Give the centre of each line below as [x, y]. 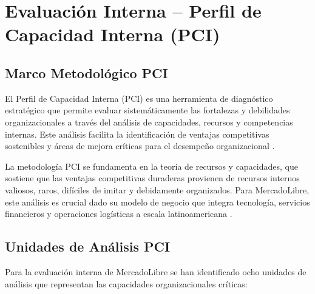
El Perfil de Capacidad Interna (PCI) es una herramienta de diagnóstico [139, 98]
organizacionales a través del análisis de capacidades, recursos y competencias [149, 122]
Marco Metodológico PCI [86, 72]
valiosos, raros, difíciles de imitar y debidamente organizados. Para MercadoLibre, [157, 189]
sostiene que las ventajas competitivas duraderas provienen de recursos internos [152, 178]
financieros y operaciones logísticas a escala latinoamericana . [119, 214]
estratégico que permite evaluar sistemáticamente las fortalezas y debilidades [147, 110]
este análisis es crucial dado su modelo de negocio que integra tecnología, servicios [157, 202]
